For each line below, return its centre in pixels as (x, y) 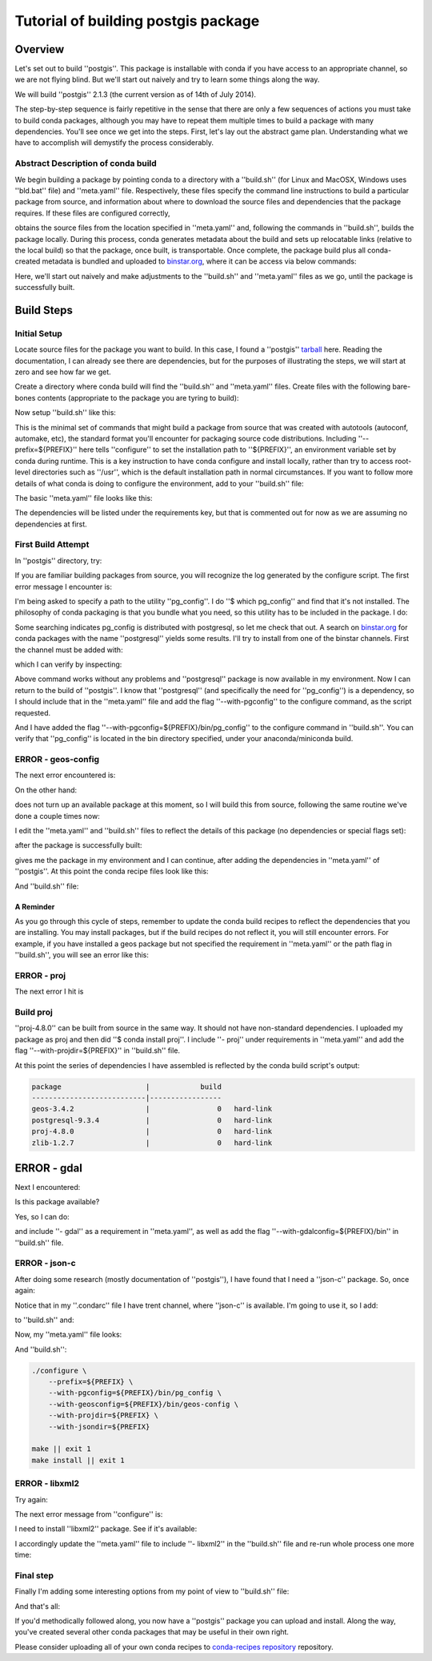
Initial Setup (39, 333)
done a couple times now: (57, 816)
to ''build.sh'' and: (45, 1320)
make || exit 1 (61, 1449)
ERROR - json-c (45, 1264)
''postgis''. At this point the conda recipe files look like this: (112, 871)
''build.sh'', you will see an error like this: (82, 955)
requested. (33, 712)
